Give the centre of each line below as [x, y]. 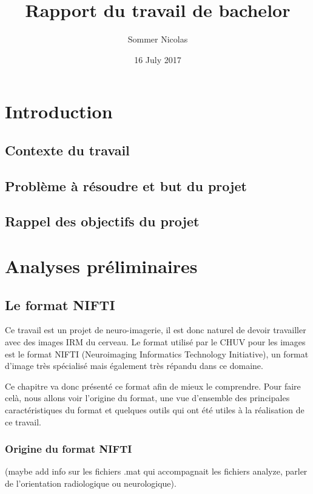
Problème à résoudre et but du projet [126, 185]
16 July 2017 [158, 59]
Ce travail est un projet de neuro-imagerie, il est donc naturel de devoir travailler [156, 330]
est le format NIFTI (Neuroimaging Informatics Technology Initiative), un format [157, 354]
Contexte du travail [67, 150]
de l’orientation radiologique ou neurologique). [91, 483]
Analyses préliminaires [101, 266]
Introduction [59, 111]
